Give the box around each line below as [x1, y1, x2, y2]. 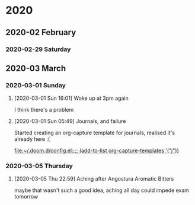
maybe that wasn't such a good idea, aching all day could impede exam [14, 187, 190, 194]
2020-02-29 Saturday [5, 45, 71, 53]
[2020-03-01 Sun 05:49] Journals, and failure [14, 118, 126, 125]
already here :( [14, 135, 50, 143]
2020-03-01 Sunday [5, 81, 66, 89]
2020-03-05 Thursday [5, 162, 73, 170]
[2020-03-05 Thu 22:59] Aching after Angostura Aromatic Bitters [14, 175, 174, 182]
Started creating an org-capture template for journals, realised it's [14, 129, 175, 137]
